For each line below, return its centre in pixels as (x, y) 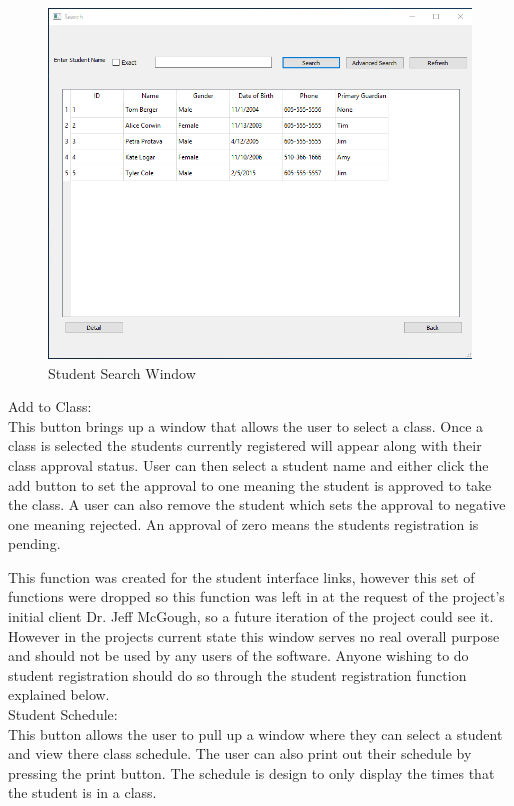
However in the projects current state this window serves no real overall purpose (254, 635)
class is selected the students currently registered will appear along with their (245, 445)
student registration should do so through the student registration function (237, 674)
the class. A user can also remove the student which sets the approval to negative (257, 504)
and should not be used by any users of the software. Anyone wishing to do (238, 655)
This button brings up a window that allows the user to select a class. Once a (246, 425)
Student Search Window (122, 372)
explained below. (59, 694)
